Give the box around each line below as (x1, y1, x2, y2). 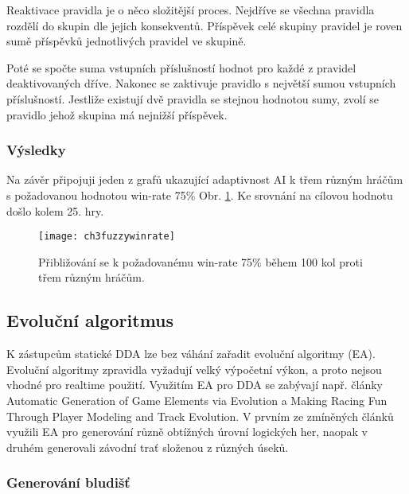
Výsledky (6, 140, 66, 160)
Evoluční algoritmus (6, 308, 174, 333)
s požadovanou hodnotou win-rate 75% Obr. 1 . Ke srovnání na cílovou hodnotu (6, 186, 393, 203)
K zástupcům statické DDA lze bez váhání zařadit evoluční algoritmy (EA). (6, 345, 376, 362)
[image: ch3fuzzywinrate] (38, 231, 175, 243)
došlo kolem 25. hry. (6, 202, 104, 219)
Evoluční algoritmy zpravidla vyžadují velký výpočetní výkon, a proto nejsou (6, 360, 382, 377)
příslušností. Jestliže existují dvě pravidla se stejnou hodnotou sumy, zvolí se (6, 90, 380, 107)
